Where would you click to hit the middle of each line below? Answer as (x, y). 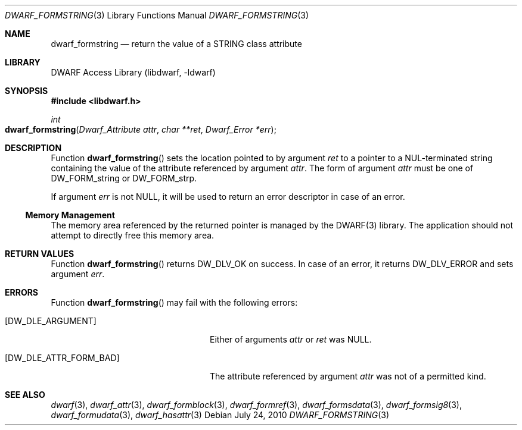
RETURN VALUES (40, 254)
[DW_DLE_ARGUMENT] (51, 321)
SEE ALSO (25, 395)
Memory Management (70, 215)
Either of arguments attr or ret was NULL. (291, 339)
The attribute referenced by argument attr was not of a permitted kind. (348, 376)
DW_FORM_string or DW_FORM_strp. (124, 178)
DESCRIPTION (33, 148)
